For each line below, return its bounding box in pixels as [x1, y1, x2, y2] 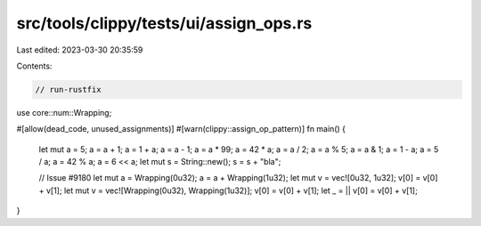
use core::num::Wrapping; [16, 107, 112, 117]
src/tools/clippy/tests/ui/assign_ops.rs [16, 13, 313, 33]
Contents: [16, 61, 53, 71]
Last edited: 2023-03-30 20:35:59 [16, 44, 143, 55]
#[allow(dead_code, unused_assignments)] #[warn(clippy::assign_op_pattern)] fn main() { [16, 124, 346, 134]
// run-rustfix [35, 85, 102, 94]
